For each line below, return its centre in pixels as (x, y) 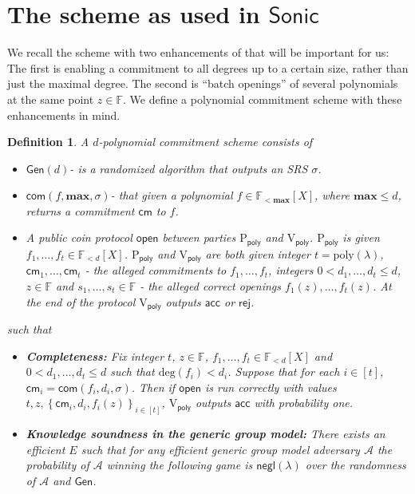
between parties (199, 237)
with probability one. (304, 403)
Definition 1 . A (48, 142)
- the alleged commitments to (156, 270)
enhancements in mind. (64, 115)
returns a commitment (80, 210)
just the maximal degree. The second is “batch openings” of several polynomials (203, 83)
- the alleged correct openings (210, 285)
